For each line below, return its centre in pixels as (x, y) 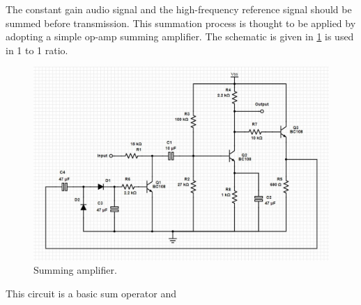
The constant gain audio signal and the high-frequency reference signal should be (179, 9)
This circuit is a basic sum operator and (91, 293)
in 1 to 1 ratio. (37, 50)
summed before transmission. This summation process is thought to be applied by (181, 23)
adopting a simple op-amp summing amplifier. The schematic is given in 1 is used (180, 36)
